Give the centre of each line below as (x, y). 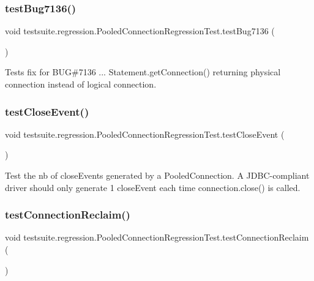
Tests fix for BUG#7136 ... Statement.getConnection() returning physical (143, 72)
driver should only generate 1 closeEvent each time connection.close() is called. (153, 187)
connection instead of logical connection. (81, 84)
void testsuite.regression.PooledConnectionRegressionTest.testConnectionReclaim (157, 237)
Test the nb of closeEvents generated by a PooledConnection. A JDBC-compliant (157, 175)
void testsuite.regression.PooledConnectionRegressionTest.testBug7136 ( (140, 31)
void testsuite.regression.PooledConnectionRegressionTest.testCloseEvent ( (145, 134)
